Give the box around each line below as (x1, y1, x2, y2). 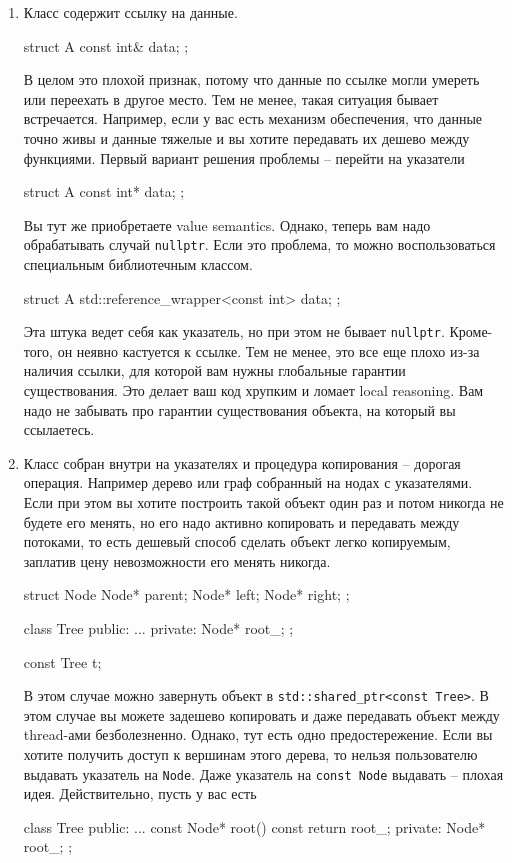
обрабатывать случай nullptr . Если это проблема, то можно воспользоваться (23, 234, 496, 255)
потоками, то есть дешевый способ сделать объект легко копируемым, (23, 531, 451, 552)
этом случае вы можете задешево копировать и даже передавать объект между (23, 704, 500, 725)
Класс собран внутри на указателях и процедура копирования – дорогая (23, 452, 461, 473)
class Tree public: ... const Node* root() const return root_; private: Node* (23, 816, 486, 837)
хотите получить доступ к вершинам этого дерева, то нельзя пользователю (23, 744, 478, 764)
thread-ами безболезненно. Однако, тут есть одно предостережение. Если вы (23, 724, 493, 745)
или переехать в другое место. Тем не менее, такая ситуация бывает (23, 88, 439, 109)
